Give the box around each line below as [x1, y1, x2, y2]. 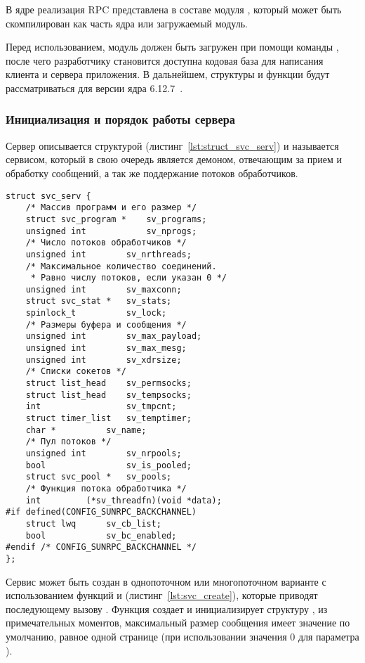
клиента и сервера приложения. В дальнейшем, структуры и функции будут [6, 67, 330, 82]
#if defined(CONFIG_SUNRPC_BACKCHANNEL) [6, 507, 197, 517]
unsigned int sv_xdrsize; [25, 354, 182, 365]
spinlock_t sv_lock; [25, 308, 167, 318]
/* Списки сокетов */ [25, 366, 126, 377]
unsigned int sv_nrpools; [25, 449, 182, 458]
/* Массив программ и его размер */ [25, 202, 197, 213]
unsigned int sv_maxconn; [25, 284, 182, 295]
